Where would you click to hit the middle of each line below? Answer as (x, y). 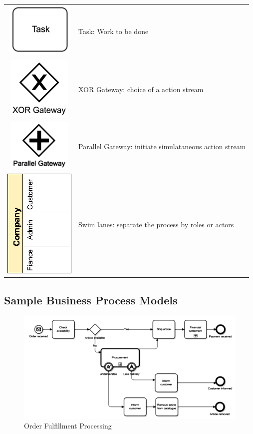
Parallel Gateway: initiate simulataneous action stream (162, 146)
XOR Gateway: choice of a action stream (141, 89)
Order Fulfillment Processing (68, 426)
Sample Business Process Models (91, 300)
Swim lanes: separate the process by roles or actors (156, 225)
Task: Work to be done (114, 31)
